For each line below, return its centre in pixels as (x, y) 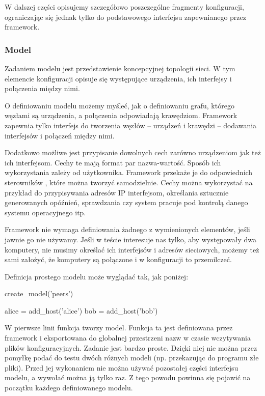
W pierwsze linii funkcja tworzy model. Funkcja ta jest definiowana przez (119, 328)
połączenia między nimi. (42, 88)
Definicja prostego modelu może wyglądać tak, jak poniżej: (97, 276)
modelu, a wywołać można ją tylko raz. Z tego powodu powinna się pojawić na (128, 377)
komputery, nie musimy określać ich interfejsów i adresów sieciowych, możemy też (132, 249)
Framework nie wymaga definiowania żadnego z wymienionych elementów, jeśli (127, 229)
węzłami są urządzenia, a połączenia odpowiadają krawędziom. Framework (121, 115)
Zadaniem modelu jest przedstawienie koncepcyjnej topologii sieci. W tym (120, 68)
